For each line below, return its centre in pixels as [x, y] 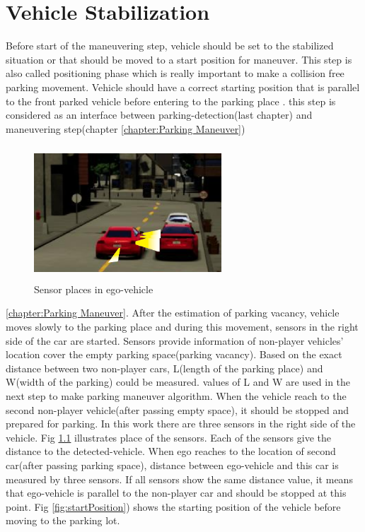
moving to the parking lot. [63, 520]
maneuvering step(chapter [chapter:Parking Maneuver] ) [126, 128]
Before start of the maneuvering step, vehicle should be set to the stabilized [170, 46]
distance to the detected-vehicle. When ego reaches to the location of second [171, 451]
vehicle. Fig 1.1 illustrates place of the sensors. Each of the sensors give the [168, 437]
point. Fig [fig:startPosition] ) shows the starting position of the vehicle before [173, 506]
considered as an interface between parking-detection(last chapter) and [159, 115]
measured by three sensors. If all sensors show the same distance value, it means [179, 479]
